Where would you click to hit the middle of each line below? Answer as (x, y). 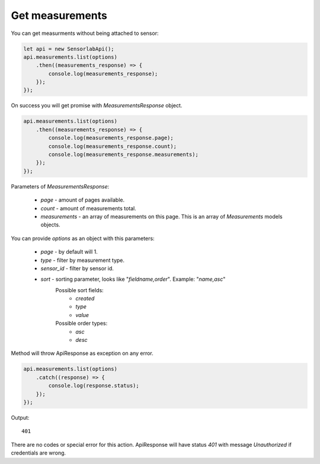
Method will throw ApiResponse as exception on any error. (82, 353)
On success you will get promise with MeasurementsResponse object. (97, 105)
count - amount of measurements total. (88, 208)
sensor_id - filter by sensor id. (77, 268)
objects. (50, 225)
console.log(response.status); (94, 386)
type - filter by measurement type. (82, 260)
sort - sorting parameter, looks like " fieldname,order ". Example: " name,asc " (133, 279)
